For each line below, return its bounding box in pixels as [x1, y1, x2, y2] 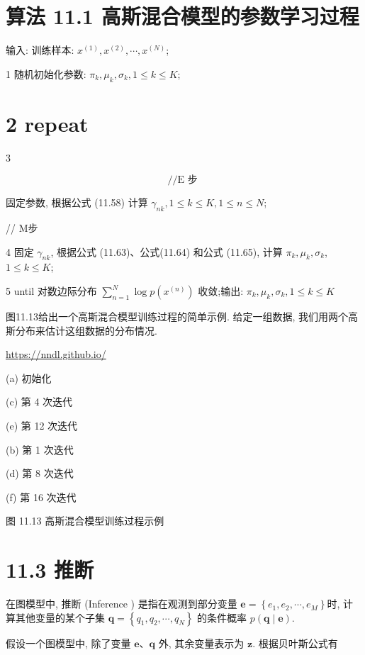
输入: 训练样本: [6, 43, 74, 57]
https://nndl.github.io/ [6, 347, 106, 362]
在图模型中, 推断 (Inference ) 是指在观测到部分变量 [6, 596, 237, 611]
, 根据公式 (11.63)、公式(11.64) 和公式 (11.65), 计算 [50, 244, 283, 259]
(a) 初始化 [6, 370, 52, 385]
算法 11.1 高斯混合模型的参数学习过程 [6, 1, 359, 30]
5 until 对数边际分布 [6, 284, 97, 298]
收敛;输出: [198, 284, 244, 298]
